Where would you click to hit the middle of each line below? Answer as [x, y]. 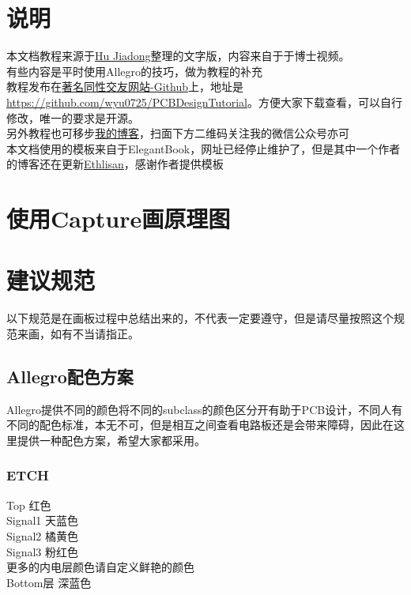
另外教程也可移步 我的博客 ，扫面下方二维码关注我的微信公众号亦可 [178, 133]
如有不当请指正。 [94, 333]
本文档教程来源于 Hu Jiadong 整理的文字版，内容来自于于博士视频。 [178, 56]
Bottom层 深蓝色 [49, 582]
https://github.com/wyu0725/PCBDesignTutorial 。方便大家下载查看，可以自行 [204, 102]
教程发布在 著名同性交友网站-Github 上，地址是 [125, 87]
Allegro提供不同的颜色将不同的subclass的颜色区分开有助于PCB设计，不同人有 [205, 409]
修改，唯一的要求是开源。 [73, 117]
